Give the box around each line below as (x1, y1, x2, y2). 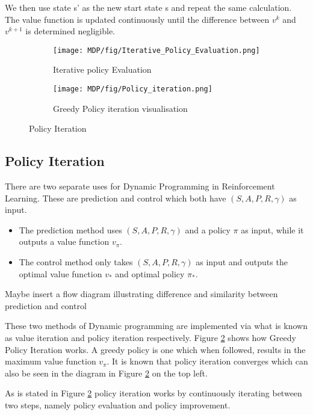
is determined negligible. (25, 25, 115, 37)
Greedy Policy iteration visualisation (53, 102, 188, 114)
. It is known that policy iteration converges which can (107, 355, 308, 367)
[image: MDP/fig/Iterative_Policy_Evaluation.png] (53, 46, 260, 55)
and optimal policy (115, 267, 185, 280)
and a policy (185, 223, 231, 236)
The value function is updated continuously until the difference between (5, 13, 270, 25)
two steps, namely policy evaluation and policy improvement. (5, 398, 231, 411)
